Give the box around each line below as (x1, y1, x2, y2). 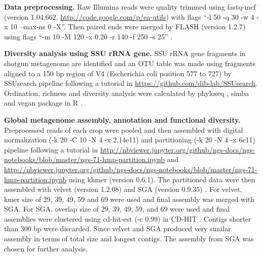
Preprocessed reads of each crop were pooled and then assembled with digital (4, 124, 243, 135)
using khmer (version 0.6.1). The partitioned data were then (69, 174, 255, 184)
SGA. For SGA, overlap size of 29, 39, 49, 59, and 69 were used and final (4, 203, 230, 214)
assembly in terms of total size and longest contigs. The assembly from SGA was (4, 233, 254, 244)
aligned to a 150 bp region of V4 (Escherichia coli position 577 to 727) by (4, 68, 232, 78)
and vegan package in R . (4, 97, 82, 108)
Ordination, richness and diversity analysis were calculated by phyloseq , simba (4, 87, 249, 98)
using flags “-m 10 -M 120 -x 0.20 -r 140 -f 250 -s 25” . (4, 31, 172, 41)
